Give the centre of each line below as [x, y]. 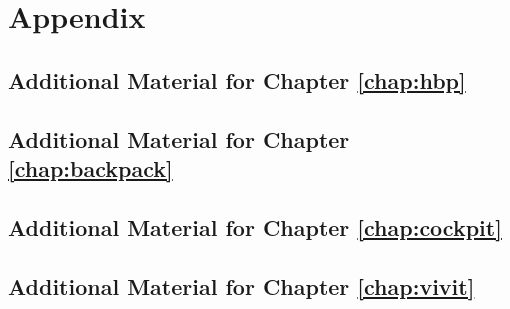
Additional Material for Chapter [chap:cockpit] [255, 226]
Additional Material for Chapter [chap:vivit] [241, 285]
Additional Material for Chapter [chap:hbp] [237, 79]
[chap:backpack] [90, 167]
